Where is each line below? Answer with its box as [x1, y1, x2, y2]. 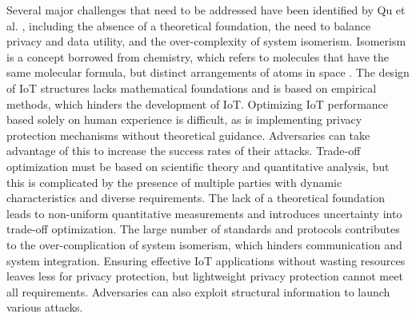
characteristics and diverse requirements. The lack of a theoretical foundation [6, 189, 386, 206]
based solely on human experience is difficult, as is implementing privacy [6, 111, 362, 128]
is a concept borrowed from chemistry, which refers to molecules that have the [6, 48, 390, 65]
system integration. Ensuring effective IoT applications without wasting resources [6, 252, 406, 268]
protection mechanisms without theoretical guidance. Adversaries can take [6, 126, 370, 143]
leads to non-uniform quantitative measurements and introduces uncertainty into [6, 205, 402, 221]
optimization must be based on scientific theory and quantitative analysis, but [6, 157, 390, 174]
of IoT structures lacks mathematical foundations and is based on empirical [6, 79, 377, 96]
